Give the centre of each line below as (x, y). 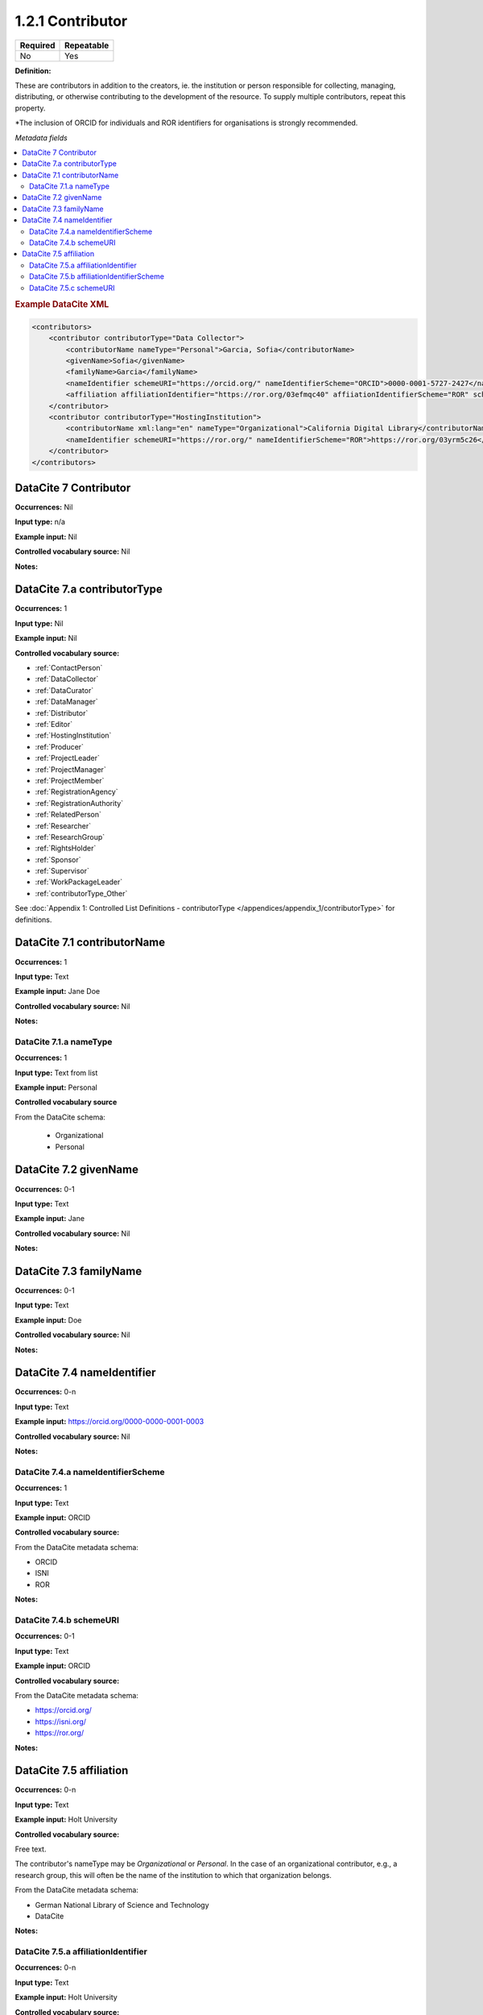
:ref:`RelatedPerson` (68, 815)
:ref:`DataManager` (66, 702)
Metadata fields (41, 138)
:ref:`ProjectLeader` (68, 758)
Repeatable (87, 45)
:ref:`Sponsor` (58, 859)
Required (37, 45)
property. (30, 108)
